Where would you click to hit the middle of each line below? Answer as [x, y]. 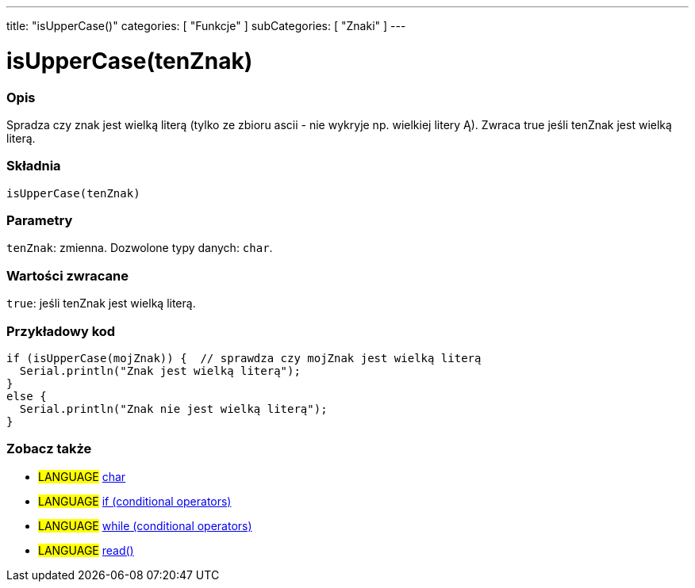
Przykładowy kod [61, 331]
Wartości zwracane [67, 275]
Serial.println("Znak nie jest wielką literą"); [173, 409]
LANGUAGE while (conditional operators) [145, 525]
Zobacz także [49, 449]
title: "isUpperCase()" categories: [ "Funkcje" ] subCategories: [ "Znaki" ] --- [206, 26]
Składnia [34, 166]
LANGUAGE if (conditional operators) [135, 501]
